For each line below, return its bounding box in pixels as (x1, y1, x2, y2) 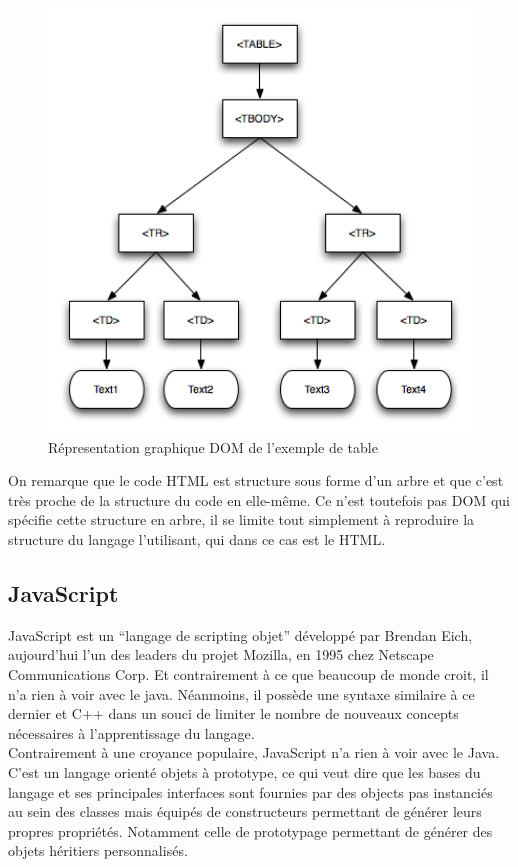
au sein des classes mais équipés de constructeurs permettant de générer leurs (8, 801, 482, 822)
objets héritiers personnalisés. (8, 840, 188, 861)
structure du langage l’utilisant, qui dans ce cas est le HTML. (8, 529, 386, 550)
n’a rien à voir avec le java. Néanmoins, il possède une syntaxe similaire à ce (8, 683, 475, 704)
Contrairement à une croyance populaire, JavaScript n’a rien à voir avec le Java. (8, 742, 500, 763)
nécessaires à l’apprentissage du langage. (8, 722, 255, 743)
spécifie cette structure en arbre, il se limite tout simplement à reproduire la (8, 509, 475, 530)
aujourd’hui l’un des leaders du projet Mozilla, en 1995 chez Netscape (8, 644, 434, 665)
